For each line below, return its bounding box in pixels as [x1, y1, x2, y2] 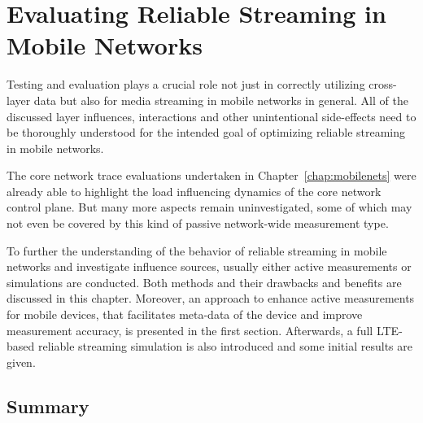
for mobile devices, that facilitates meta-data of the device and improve [7, 306, 363, 323]
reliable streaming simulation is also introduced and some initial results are [37, 338, 412, 355]
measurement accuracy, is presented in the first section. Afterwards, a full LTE [7, 321, 399, 338]
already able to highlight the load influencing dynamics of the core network [7, 182, 382, 199]
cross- [368, 76, 397, 93]
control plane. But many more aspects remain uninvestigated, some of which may [7, 198, 412, 216]
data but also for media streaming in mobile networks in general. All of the [33, 91, 408, 108]
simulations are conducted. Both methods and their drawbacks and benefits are [7, 273, 402, 290]
